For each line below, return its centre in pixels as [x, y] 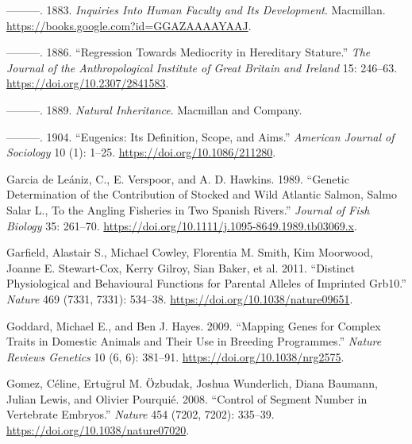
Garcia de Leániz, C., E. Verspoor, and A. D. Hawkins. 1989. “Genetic [178, 178]
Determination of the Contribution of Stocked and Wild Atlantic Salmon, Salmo [202, 194]
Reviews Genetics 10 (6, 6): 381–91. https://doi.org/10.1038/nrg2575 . [175, 356]
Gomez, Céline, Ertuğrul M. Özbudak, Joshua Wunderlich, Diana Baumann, [192, 383]
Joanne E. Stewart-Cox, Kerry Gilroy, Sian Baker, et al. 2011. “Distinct [181, 267]
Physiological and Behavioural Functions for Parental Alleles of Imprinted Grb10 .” [206, 283]
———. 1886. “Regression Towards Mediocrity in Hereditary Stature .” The [189, 52]
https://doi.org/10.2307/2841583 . [88, 83]
